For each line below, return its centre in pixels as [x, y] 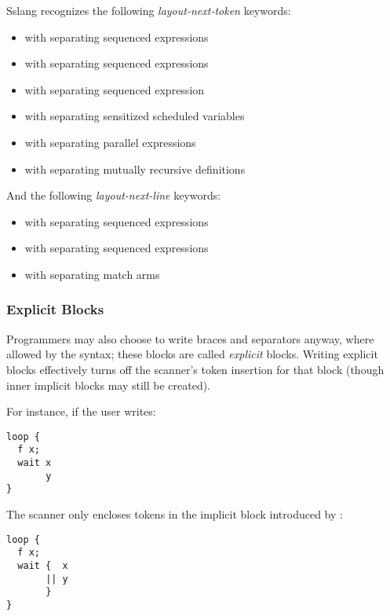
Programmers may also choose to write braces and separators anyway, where [190, 338]
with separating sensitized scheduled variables [135, 116]
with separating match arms [92, 274]
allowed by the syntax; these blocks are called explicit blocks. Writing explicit [192, 354]
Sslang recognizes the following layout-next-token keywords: [149, 10]
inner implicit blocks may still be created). [109, 385]
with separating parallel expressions [110, 142]
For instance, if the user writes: [81, 411]
